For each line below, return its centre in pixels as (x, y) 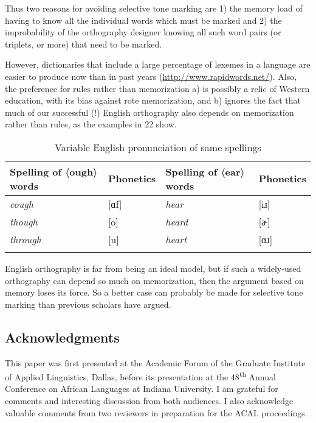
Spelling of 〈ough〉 (54, 171)
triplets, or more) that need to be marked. (84, 44)
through (26, 239)
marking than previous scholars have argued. (88, 304)
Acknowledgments (62, 337)
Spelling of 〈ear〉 (205, 171)
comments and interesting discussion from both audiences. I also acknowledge (149, 400)
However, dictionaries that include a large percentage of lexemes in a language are (158, 64)
